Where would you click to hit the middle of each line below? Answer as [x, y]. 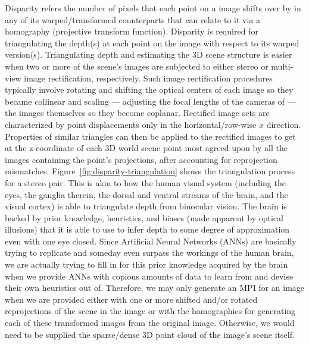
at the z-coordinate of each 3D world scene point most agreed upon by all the [146, 148]
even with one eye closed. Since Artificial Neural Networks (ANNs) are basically [151, 241]
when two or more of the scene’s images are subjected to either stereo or [137, 66]
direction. [284, 124]
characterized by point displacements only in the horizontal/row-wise [131, 124]
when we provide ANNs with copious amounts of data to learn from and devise [149, 276]
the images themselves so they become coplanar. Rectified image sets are [137, 113]
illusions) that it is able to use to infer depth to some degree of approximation [147, 229]
